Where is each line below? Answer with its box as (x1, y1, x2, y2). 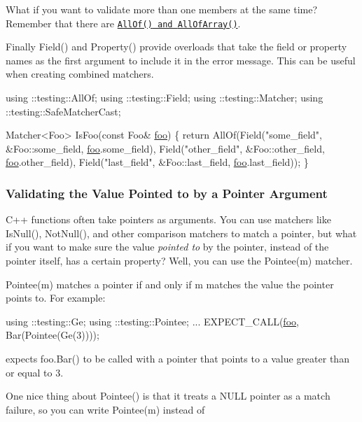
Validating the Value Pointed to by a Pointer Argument (6, 184, 328, 202)
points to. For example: (6, 290, 106, 305)
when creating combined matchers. (6, 66, 154, 81)
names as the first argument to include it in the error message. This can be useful (6, 52, 356, 67)
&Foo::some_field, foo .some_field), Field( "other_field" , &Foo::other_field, (6, 141, 325, 155)
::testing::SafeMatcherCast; (6, 104, 121, 118)
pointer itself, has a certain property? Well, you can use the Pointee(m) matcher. (6, 253, 353, 267)
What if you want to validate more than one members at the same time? (6, 2, 318, 16)
